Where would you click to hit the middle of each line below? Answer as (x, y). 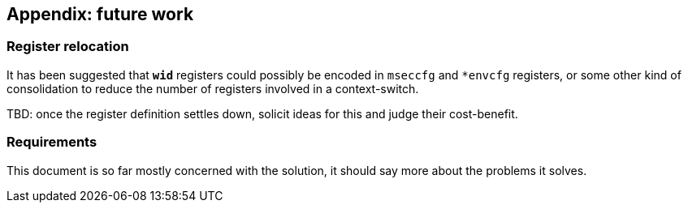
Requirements (52, 142)
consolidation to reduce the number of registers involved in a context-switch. (213, 88)
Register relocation (68, 47)
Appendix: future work (100, 14)
